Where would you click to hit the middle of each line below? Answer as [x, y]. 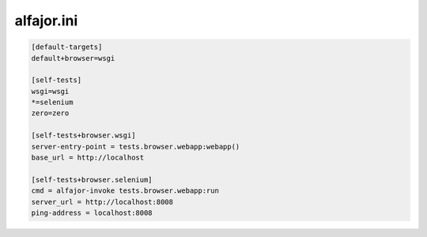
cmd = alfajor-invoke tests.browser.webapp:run [125, 191]
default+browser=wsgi [73, 58]
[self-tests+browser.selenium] [92, 179]
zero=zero [50, 113]
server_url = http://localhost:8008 [102, 202]
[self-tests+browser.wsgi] [83, 135]
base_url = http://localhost [88, 158]
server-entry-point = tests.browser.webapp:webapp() [136, 147]
